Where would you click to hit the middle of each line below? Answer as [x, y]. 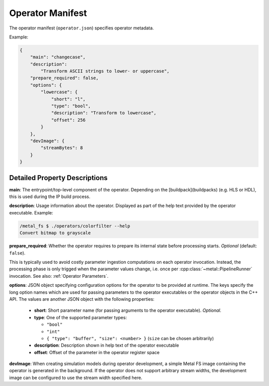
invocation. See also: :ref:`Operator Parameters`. [59, 276]
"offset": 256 [68, 120]
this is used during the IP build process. [50, 196]
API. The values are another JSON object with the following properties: [82, 299]
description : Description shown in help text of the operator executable [107, 345]
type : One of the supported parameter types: [80, 317]
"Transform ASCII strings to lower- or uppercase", [105, 71]
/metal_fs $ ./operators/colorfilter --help [75, 226]
